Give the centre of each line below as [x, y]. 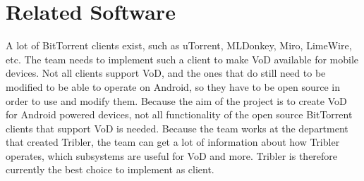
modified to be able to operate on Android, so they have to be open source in [173, 86]
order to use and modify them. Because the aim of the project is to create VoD [176, 100]
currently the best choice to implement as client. [110, 169]
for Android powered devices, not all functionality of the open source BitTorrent [179, 114]
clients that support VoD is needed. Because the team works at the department [177, 128]
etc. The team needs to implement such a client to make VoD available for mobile [182, 59]
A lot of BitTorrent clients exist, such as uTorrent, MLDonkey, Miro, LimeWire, [179, 45]
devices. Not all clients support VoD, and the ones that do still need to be [166, 73]
